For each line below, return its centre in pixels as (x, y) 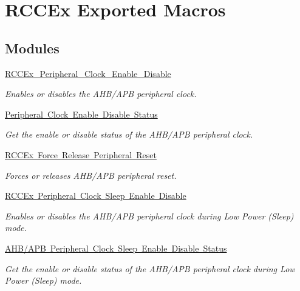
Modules (32, 48)
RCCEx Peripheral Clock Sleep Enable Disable (96, 196)
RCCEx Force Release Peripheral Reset (81, 154)
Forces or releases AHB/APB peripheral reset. (91, 175)
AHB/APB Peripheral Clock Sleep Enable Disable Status (116, 248)
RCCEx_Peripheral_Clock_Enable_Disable (88, 73)
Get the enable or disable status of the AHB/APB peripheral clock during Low (150, 268)
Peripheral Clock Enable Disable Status (81, 114)
